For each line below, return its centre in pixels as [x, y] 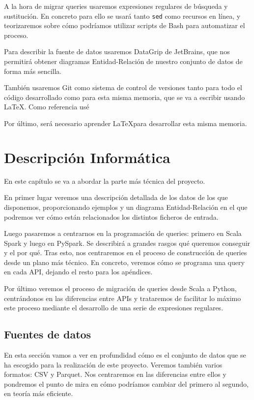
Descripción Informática [87, 157]
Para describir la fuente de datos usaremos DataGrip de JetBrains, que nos [117, 51]
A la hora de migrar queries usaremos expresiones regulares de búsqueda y [116, 6]
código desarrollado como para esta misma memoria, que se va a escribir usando [125, 97]
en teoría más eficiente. [39, 393]
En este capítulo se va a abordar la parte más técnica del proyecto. [105, 181]
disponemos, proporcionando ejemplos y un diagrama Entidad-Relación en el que [126, 207]
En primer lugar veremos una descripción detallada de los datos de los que [116, 197]
